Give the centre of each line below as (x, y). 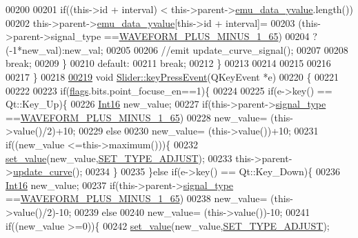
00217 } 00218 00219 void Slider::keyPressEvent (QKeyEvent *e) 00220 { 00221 (172, 76)
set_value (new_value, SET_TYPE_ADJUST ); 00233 (119, 158)
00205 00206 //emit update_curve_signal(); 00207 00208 (227, 49)
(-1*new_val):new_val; (54, 49)
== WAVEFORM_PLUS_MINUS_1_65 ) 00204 (207, 36)
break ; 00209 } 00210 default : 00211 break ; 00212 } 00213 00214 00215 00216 (168, 63)
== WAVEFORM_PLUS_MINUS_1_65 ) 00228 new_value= (137, 117)
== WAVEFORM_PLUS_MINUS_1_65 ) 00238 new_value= (137, 198)
